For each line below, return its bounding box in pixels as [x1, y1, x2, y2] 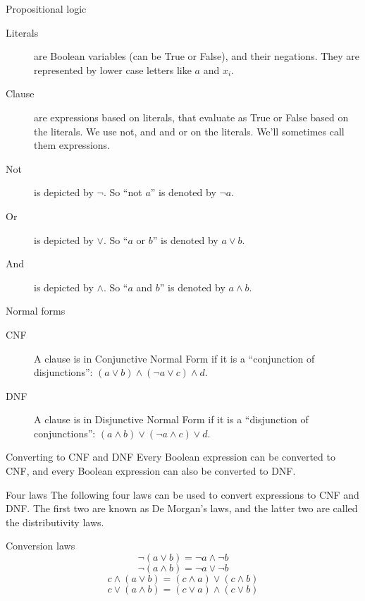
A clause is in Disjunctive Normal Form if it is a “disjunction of [34, 412, 309, 427]
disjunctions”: [34, 365, 93, 380]
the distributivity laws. [6, 514, 104, 529]
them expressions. [34, 138, 110, 152]
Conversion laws [6, 538, 75, 553]
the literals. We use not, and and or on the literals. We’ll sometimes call [34, 123, 345, 138]
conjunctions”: [34, 425, 96, 440]
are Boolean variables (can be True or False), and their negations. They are [34, 49, 360, 63]
